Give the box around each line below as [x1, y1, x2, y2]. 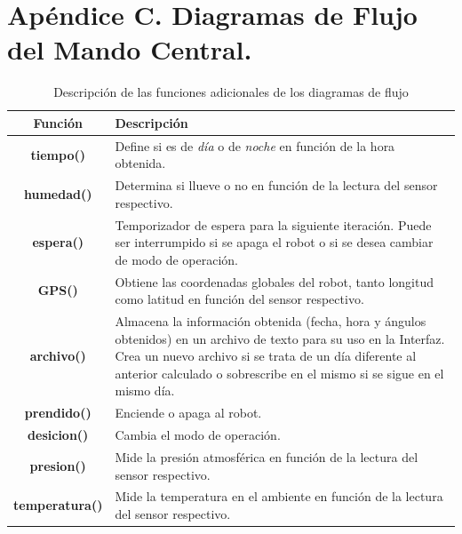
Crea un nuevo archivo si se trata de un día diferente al [115, 347, 417, 365]
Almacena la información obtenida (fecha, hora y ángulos [115, 312, 426, 331]
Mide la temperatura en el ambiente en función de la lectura [115, 487, 443, 506]
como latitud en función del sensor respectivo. [115, 290, 364, 308]
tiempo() [30, 145, 85, 163]
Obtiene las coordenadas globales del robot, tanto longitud [115, 272, 434, 291]
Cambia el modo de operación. [115, 426, 281, 444]
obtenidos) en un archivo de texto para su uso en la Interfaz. [115, 329, 445, 347]
